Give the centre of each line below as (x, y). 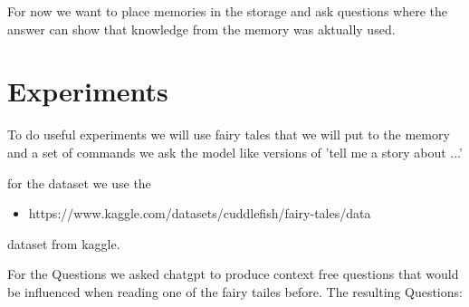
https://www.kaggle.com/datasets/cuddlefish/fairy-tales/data (200, 213)
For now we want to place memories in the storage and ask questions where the (227, 11)
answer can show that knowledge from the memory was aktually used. (201, 29)
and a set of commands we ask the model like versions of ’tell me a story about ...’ (235, 152)
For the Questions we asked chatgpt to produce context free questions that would (233, 274)
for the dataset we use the (79, 182)
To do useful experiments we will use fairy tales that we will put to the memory (229, 134)
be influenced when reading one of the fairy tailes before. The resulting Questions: (235, 291)
